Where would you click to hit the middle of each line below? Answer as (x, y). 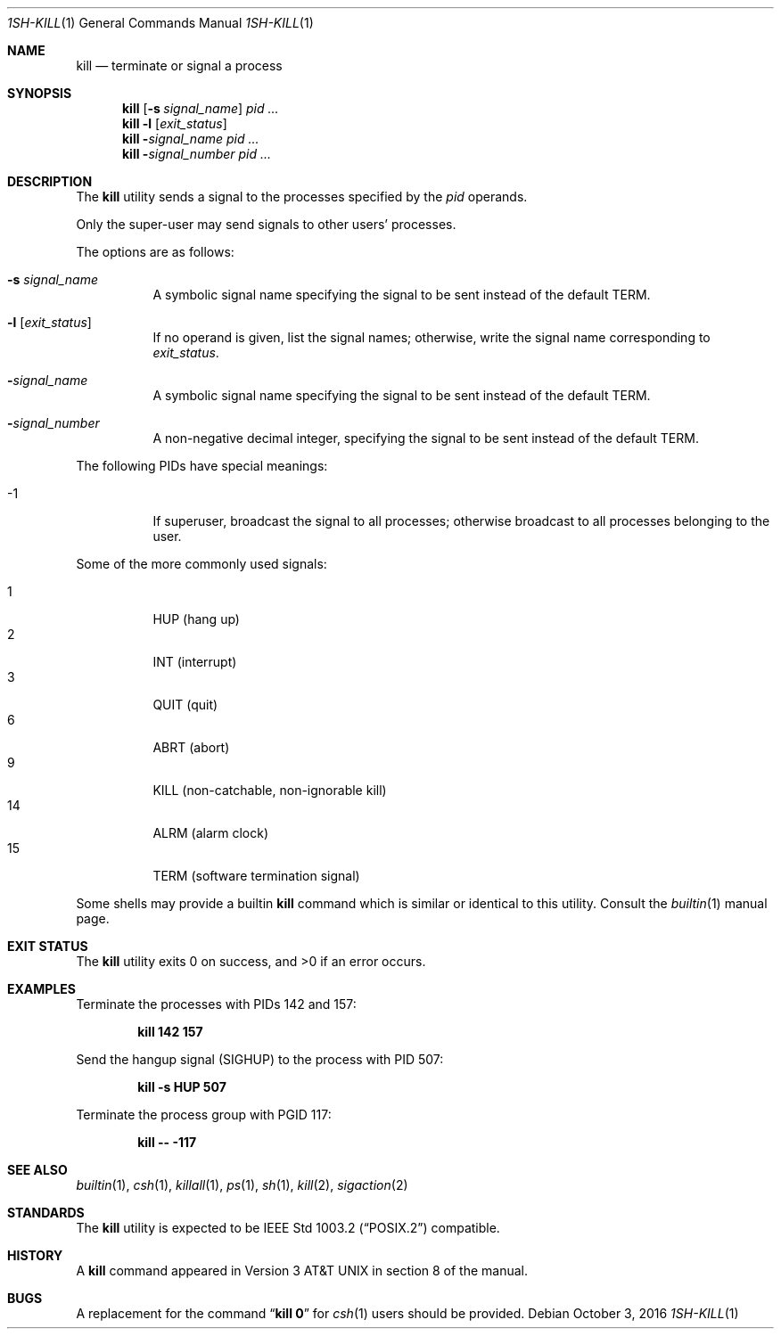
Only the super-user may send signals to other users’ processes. (266, 224)
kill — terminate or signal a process (179, 66)
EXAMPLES (41, 989)
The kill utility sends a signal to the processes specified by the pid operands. (302, 197)
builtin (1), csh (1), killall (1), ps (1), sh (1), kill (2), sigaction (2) (242, 1185)
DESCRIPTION (50, 181)
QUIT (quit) (185, 705)
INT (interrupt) (195, 662)
